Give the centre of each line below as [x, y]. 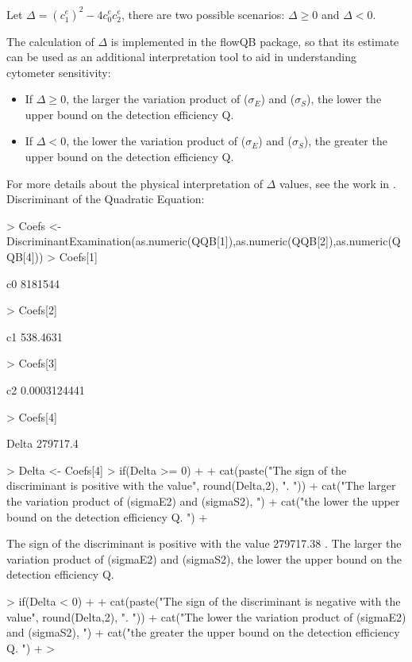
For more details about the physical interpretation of [135, 183]
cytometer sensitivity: [59, 72]
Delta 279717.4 [42, 443]
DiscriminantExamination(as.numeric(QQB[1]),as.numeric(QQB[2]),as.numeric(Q [204, 241]
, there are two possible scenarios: [203, 14]
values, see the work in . [337, 183]
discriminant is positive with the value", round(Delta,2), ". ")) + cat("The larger [201, 485]
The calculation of [50, 41]
